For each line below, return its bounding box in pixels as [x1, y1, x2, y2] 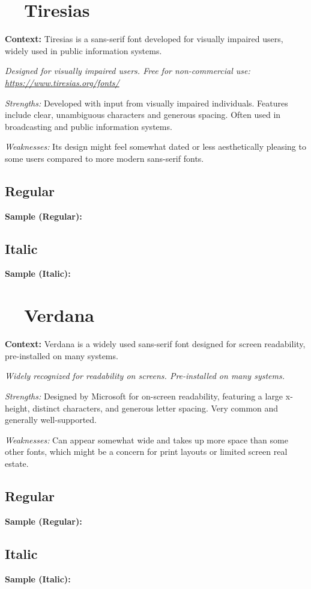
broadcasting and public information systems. [5, 120, 172, 132]
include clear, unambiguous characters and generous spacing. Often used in [5, 108, 281, 121]
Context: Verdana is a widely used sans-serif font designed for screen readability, [5, 338, 306, 350]
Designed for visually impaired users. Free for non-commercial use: [5, 64, 250, 77]
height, [5, 401, 30, 414]
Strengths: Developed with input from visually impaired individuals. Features [5, 96, 288, 109]
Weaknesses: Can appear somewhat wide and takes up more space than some [5, 433, 288, 446]
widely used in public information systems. [5, 44, 162, 57]
